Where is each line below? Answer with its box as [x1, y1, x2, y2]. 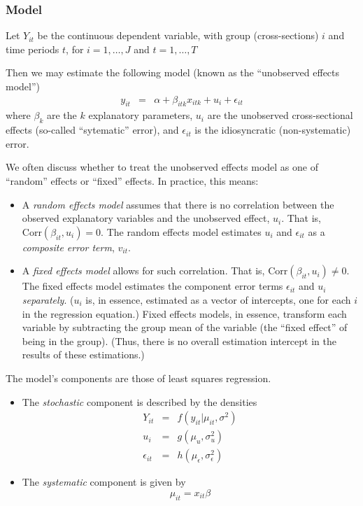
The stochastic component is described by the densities [22, 394, 257, 409]
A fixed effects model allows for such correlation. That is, [22, 263, 265, 278]
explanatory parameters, [88, 108, 193, 122]
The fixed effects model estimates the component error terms [22, 279, 283, 293]
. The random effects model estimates [101, 224, 262, 239]
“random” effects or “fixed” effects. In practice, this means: [6, 174, 259, 188]
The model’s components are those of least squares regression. [6, 370, 271, 385]
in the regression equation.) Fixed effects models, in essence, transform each [22, 306, 347, 321]
